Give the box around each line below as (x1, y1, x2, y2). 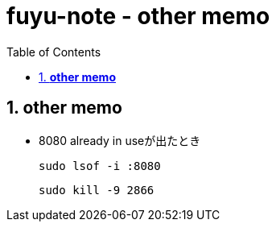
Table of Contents (6, 44, 101, 59)
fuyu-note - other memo (6, 2, 270, 30)
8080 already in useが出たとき (39, 133, 201, 147)
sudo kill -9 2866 (39, 183, 154, 197)
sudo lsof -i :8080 (39, 159, 161, 172)
